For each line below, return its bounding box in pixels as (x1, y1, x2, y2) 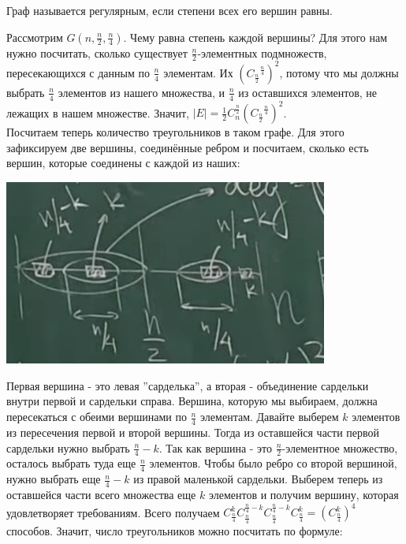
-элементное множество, (281, 439, 398, 456)
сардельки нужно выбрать (6, 439, 130, 456)
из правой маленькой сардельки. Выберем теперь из (133, 471, 383, 487)
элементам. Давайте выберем (200, 408, 339, 425)
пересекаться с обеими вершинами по (6, 408, 187, 425)
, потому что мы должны (279, 64, 399, 80)
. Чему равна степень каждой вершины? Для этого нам (123, 28, 388, 45)
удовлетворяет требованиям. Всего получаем (6, 504, 220, 520)
